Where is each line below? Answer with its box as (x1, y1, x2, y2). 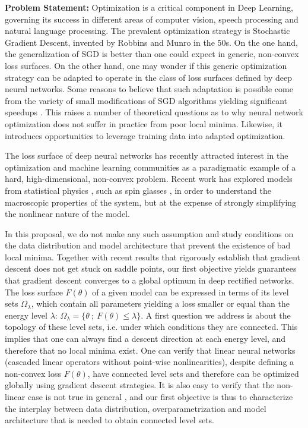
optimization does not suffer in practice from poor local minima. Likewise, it (5, 117, 283, 130)
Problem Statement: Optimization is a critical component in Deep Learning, (5, 1, 293, 13)
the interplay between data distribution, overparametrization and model (5, 402, 266, 414)
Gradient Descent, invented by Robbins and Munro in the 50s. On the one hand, (5, 36, 298, 48)
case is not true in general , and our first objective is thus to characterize (27, 391, 293, 402)
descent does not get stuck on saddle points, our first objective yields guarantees (5, 262, 297, 275)
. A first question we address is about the (141, 309, 291, 321)
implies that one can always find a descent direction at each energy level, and (5, 332, 286, 345)
